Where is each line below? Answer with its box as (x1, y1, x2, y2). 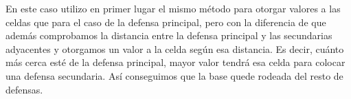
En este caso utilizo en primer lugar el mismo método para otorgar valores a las (5, 1, 341, 15)
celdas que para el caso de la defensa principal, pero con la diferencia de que (5, 14, 326, 29)
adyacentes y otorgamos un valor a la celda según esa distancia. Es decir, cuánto (5, 41, 344, 56)
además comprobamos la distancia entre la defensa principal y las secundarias (5, 28, 332, 43)
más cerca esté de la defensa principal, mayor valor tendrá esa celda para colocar (5, 55, 346, 69)
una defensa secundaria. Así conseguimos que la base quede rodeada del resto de (5, 68, 343, 82)
